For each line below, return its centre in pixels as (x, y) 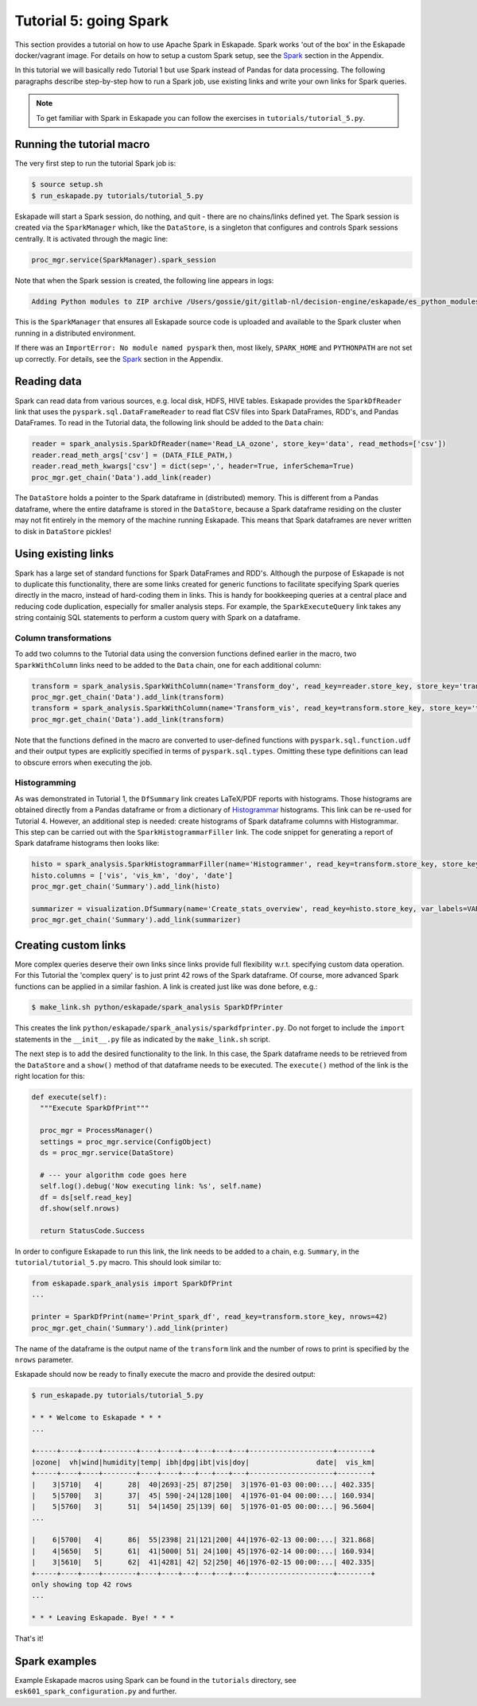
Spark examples (56, 1661)
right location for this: (50, 1076)
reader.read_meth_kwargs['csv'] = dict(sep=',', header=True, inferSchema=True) (193, 466)
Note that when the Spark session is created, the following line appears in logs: (144, 280)
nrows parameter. (44, 1360)
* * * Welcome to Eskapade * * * (97, 1418)
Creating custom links (70, 945)
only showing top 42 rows (82, 1585)
